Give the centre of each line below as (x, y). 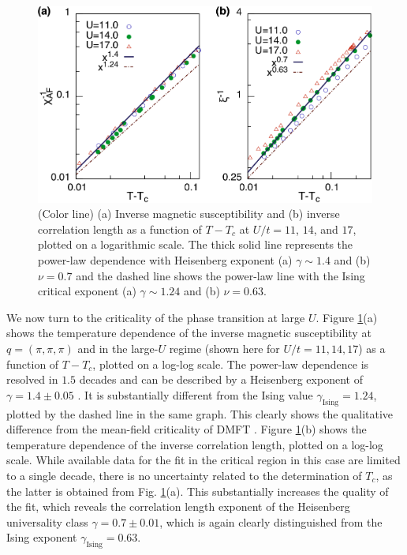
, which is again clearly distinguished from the (271, 521)
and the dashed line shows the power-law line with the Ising (220, 275)
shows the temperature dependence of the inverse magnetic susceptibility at (189, 333)
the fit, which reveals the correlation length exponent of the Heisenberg (178, 506)
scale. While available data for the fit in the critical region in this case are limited (203, 460)
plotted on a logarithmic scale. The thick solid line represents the (196, 244)
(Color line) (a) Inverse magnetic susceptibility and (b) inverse (189, 214)
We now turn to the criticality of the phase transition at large (156, 317)
